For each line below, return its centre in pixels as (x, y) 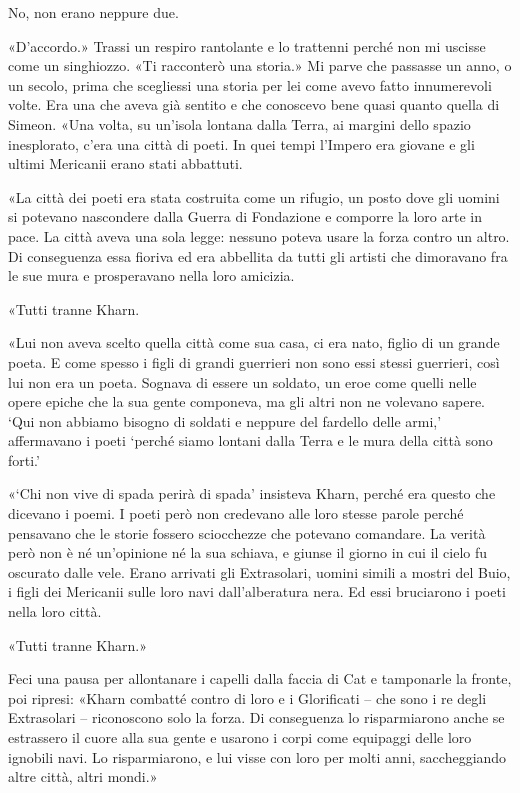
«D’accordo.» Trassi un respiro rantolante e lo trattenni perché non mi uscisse (247, 45)
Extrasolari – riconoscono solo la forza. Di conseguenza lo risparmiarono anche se (256, 717)
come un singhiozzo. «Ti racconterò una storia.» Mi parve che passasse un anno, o (260, 65)
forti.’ (24, 459)
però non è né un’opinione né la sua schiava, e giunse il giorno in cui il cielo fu (248, 552)
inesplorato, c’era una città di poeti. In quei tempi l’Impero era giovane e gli (241, 143)
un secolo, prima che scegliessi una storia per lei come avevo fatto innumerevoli (250, 84)
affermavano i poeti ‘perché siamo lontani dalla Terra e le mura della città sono (250, 440)
